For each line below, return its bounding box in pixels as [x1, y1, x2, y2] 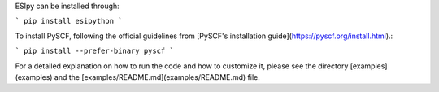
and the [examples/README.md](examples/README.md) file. [54, 72, 260, 81]
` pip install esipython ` [15, 16, 123, 26]
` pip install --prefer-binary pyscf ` [15, 46, 174, 56]
